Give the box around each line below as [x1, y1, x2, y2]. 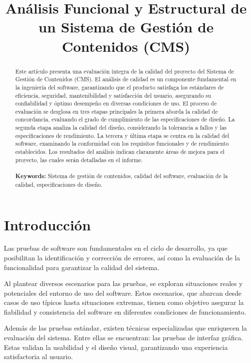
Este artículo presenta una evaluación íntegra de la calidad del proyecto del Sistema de [15, 67, 234, 75]
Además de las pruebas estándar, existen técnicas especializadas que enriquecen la [4, 323, 247, 333]
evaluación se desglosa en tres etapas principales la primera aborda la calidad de [15, 107, 218, 115]
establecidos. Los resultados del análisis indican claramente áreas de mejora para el [15, 148, 225, 156]
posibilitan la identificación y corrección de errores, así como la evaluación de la [4, 252, 240, 262]
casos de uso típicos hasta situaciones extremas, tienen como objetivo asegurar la [4, 297, 244, 307]
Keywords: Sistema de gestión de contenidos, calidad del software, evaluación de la [15, 172, 228, 181]
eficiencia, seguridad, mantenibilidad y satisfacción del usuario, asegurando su [15, 91, 211, 99]
